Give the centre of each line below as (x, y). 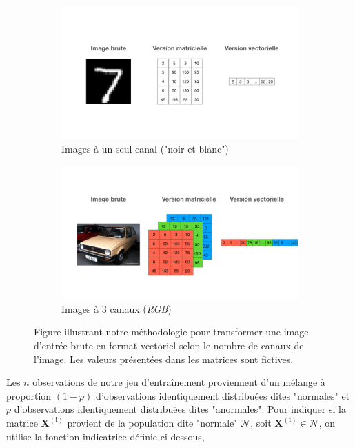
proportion (29, 395)
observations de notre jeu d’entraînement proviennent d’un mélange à (179, 382)
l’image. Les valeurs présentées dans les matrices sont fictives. (164, 359)
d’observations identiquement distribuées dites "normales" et (223, 395)
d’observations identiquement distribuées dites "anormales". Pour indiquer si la (180, 409)
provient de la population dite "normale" (152, 422)
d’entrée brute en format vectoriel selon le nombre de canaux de (169, 345)
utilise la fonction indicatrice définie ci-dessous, (105, 436)
